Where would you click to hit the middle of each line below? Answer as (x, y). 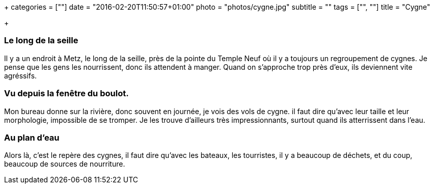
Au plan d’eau (32, 137)
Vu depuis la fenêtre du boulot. (66, 93)
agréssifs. (21, 75)
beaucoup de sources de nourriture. (65, 164)
